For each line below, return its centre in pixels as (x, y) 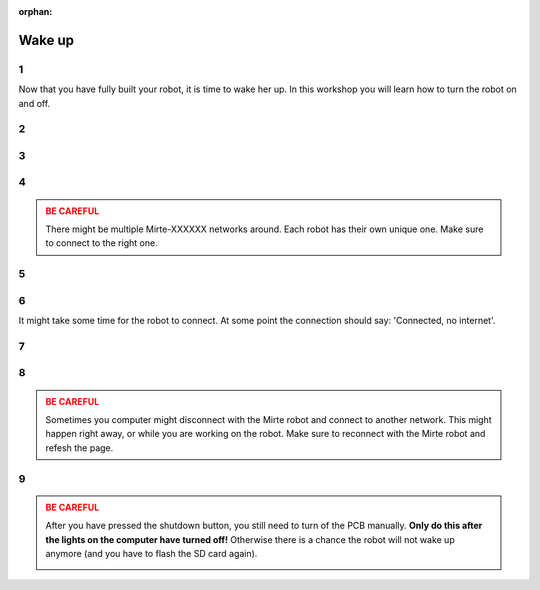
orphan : (35, 11)
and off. (34, 103)
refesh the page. (79, 447)
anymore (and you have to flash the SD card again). (151, 553)
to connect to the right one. (102, 243)
